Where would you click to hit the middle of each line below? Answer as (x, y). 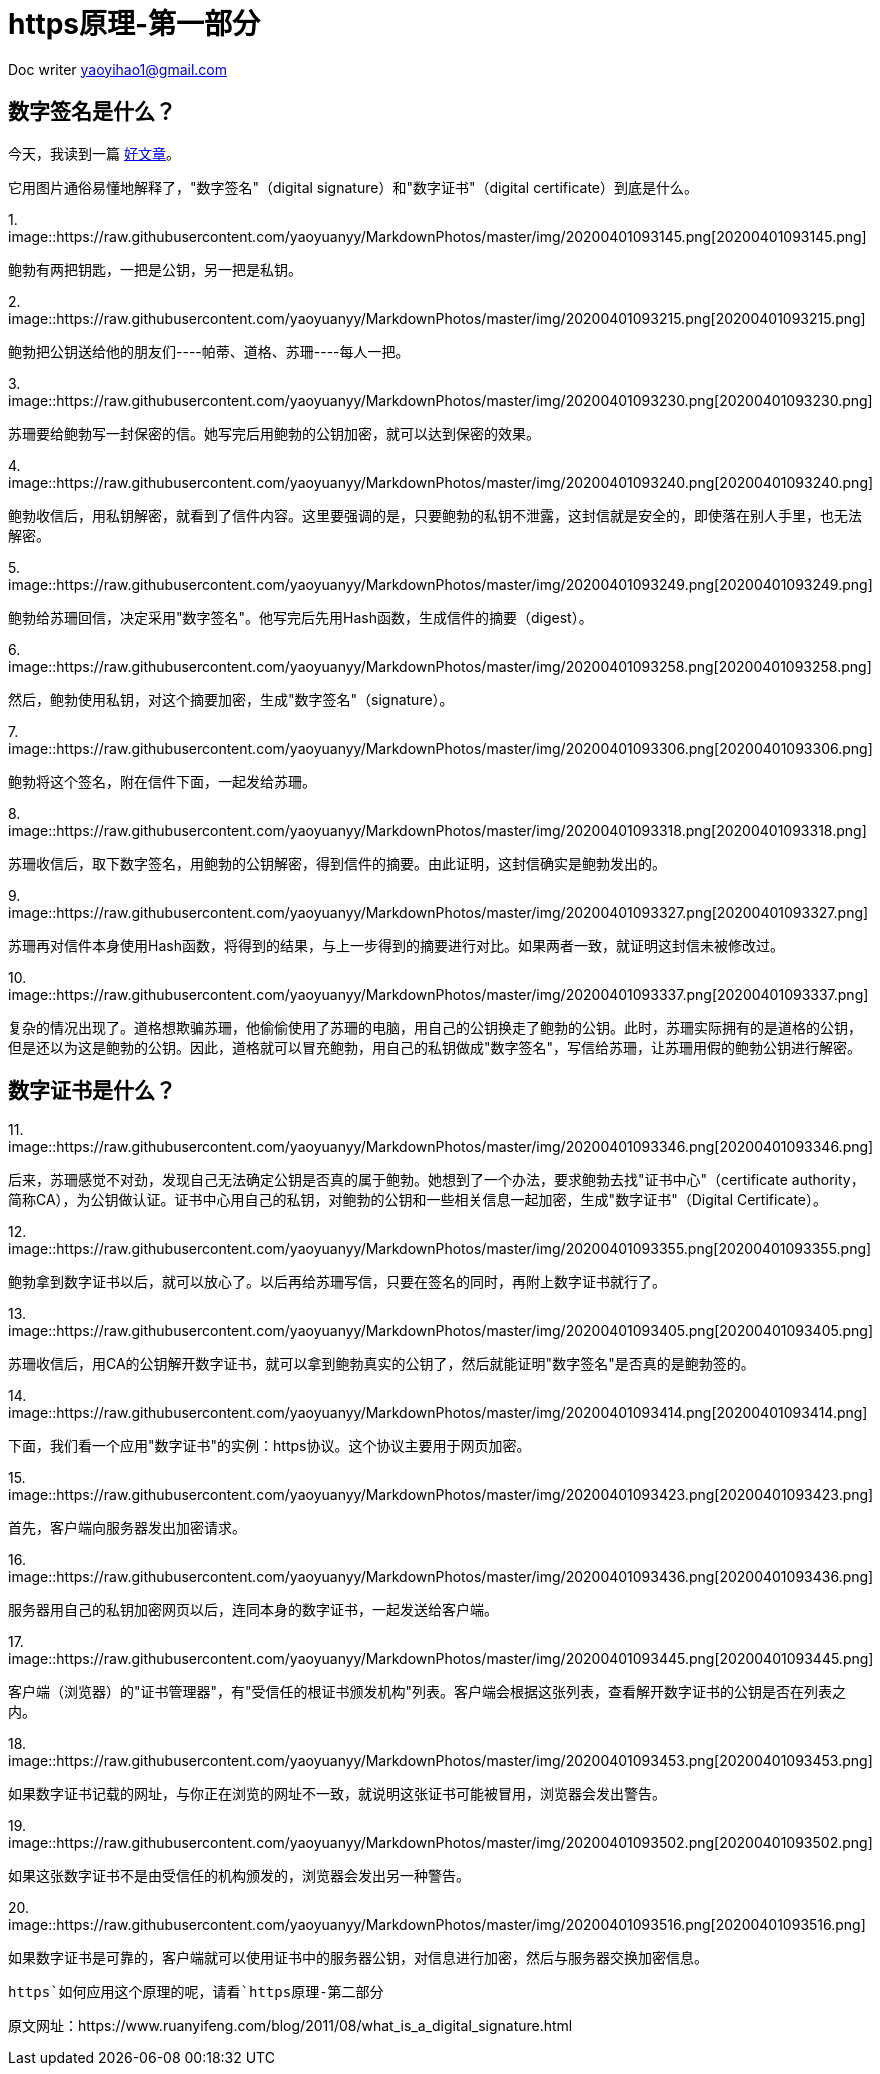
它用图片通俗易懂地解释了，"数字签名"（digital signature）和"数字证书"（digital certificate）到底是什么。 (353, 187)
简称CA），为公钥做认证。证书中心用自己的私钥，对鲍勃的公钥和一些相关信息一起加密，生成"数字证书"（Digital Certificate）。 (417, 1200)
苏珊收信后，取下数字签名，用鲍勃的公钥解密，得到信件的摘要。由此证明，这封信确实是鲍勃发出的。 (337, 863)
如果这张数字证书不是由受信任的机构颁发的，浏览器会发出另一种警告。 (239, 1876)
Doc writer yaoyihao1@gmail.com (118, 69)
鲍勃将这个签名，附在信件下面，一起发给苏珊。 (162, 781)
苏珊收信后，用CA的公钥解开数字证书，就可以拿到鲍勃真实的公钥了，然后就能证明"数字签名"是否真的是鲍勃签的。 (381, 1364)
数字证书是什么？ (92, 1091)
